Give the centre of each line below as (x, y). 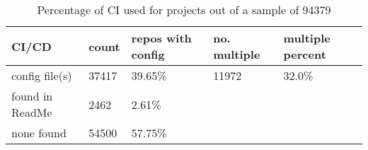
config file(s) (42, 75)
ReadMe (32, 112)
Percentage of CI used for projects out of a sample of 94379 (184, 10)
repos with (161, 38)
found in (32, 96)
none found (39, 133)
